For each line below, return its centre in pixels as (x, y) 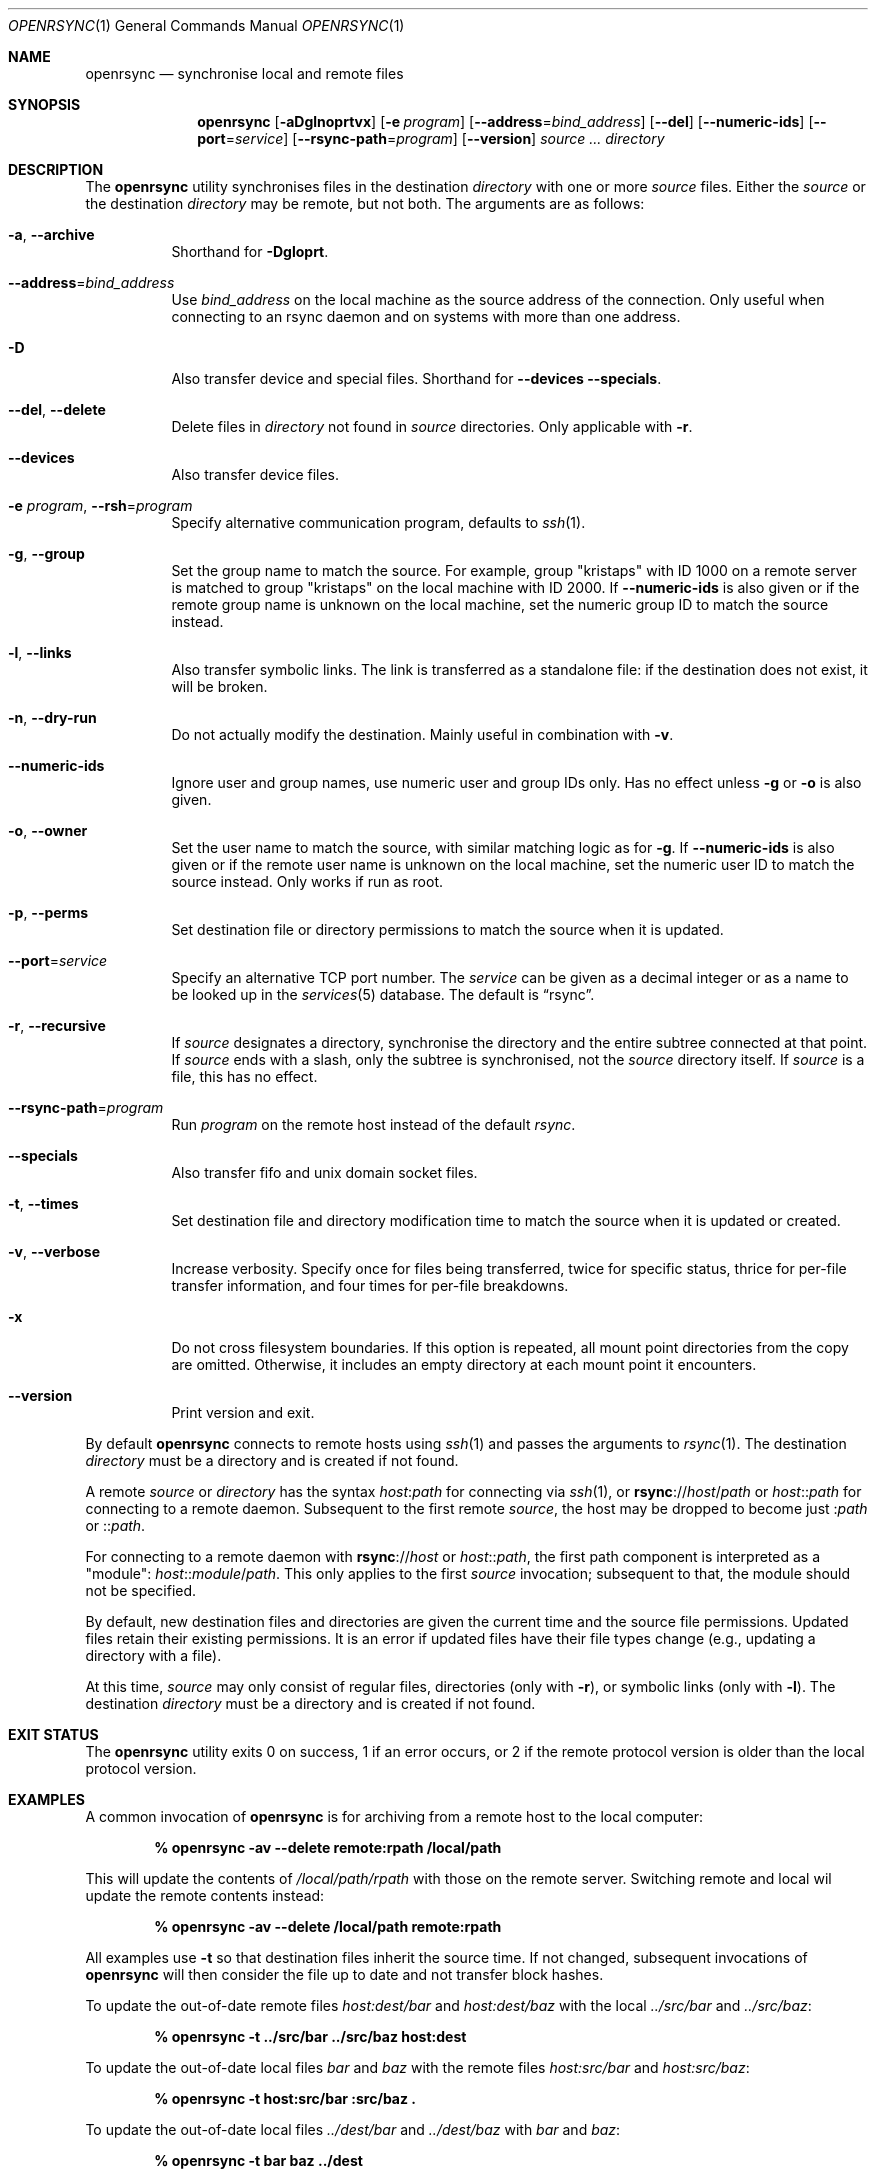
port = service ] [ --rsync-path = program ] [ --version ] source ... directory (431, 138)
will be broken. (219, 686)
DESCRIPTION (56, 169)
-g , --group (46, 553)
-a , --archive (51, 234)
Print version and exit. (243, 1412)
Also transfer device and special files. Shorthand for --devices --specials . (416, 378)
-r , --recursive (57, 1025)
